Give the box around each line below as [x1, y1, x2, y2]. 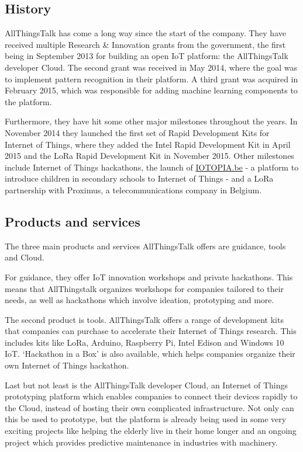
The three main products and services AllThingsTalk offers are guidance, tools [5, 239, 286, 252]
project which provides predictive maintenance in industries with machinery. [5, 436, 278, 448]
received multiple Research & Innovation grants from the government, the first [5, 38, 286, 50]
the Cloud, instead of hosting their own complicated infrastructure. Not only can [5, 401, 294, 413]
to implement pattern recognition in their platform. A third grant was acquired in [5, 72, 298, 85]
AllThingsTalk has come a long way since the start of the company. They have [5, 27, 286, 39]
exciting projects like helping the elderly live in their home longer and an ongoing [5, 425, 297, 437]
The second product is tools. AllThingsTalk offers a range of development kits [5, 313, 284, 325]
